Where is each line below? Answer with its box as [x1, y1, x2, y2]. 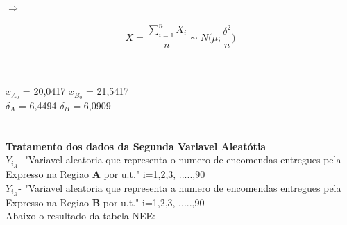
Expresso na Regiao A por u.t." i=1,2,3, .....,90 [6, 167, 205, 181]
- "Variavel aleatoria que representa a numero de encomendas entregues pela [18, 180, 341, 195]
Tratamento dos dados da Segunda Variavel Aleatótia [6, 138, 266, 153]
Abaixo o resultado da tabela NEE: [6, 208, 155, 223]
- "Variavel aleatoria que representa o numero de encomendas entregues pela [18, 152, 341, 167]
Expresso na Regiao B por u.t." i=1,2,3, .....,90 [6, 195, 205, 209]
